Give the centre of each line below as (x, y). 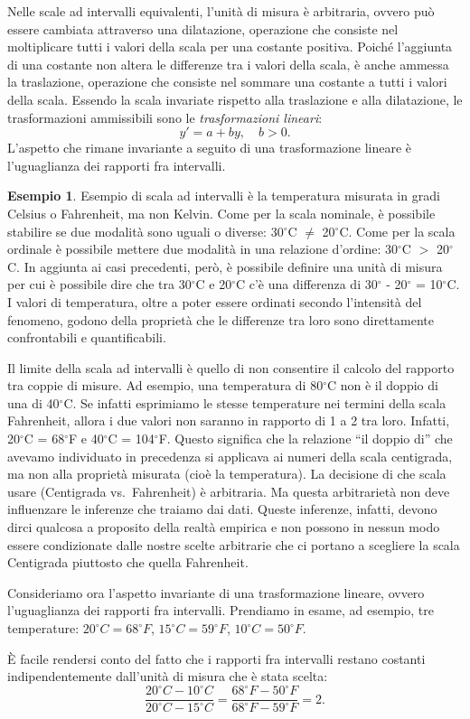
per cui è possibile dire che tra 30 (99, 284)
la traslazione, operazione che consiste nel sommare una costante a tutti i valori (227, 82)
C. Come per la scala (397, 231)
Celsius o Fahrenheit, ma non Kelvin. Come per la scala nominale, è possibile (221, 213)
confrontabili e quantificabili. (87, 337)
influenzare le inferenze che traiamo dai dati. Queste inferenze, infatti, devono (222, 509)
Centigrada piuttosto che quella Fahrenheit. (128, 562)
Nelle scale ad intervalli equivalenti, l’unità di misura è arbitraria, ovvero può (221, 11)
